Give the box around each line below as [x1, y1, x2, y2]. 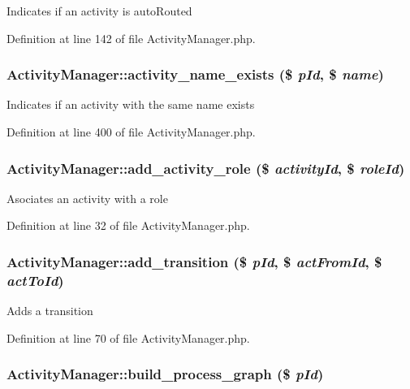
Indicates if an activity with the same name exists [6, 96, 255, 113]
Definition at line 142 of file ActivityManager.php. [6, 29, 256, 46]
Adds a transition [6, 302, 93, 319]
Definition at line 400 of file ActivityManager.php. [6, 123, 256, 140]
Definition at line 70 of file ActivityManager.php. [6, 329, 250, 346]
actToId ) [6, 270, 64, 290]
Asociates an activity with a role [6, 189, 168, 206]
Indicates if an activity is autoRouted [6, 2, 192, 19]
